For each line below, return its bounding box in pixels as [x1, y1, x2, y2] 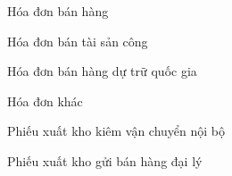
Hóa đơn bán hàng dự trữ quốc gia [7, 62, 197, 80]
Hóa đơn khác [7, 91, 83, 110]
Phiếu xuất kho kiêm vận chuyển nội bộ [7, 122, 226, 140]
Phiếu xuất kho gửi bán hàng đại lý [7, 151, 203, 170]
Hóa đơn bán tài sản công [7, 31, 148, 50]
